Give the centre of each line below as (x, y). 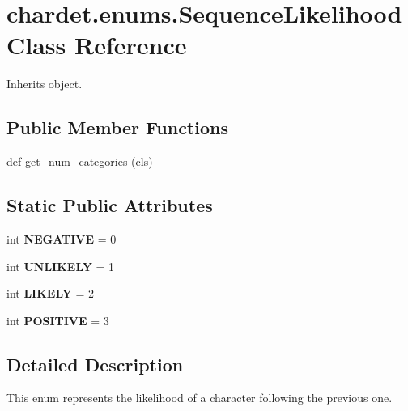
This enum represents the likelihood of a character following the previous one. (200, 398)
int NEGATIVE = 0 (62, 238)
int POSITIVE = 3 (58, 320)
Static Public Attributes (110, 205)
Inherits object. (45, 84)
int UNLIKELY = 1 (61, 266)
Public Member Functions (117, 127)
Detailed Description (95, 364)
